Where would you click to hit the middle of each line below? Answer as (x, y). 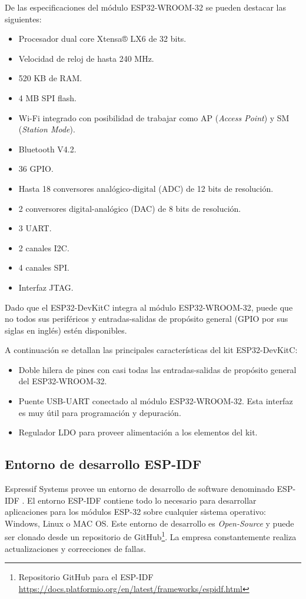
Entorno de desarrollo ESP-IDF (103, 464)
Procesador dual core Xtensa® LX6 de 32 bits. (102, 39)
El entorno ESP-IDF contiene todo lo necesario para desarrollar (142, 500)
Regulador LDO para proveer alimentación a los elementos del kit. (138, 432)
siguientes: (23, 19)
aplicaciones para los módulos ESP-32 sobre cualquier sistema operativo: (135, 512)
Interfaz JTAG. (46, 287)
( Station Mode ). (47, 129)
